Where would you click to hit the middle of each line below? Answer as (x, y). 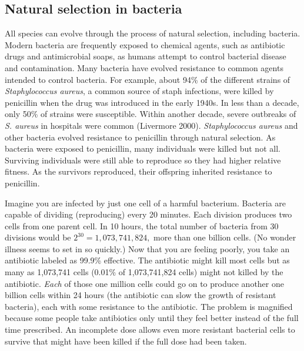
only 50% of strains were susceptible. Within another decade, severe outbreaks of (151, 114)
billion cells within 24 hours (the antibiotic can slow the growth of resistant (141, 295)
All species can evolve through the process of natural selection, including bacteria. (153, 33)
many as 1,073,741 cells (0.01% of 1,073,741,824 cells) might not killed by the (144, 272)
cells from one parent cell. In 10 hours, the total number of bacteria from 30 (142, 225)
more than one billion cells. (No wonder (225, 237)
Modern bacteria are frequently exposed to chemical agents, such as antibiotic (145, 44)
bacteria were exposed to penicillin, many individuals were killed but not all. (143, 148)
